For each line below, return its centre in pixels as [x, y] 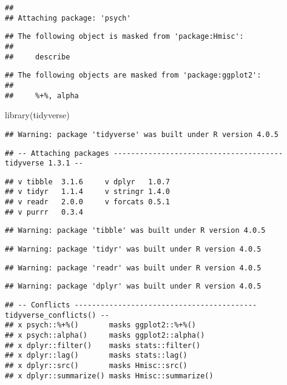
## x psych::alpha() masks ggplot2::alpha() [105, 336]
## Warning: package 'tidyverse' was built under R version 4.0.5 [142, 134]
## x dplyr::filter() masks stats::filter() [103, 345]
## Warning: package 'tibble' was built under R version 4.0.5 [135, 231]
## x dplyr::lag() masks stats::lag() [96, 356]
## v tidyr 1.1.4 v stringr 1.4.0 [88, 192]
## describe [38, 57]
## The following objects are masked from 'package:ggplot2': [133, 75]
